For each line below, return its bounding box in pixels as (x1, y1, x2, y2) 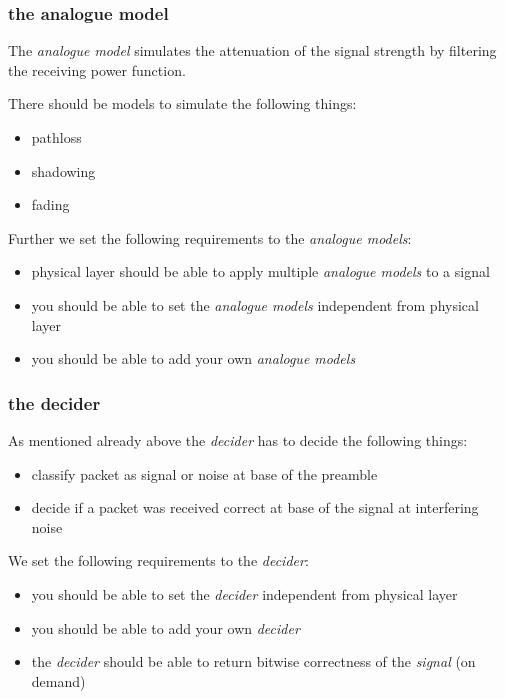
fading (31, 194, 70, 215)
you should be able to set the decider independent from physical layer (31, 583, 458, 604)
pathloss (31, 127, 82, 147)
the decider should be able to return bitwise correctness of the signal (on (31, 651, 476, 672)
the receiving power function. (8, 59, 186, 80)
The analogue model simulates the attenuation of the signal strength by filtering (8, 40, 497, 61)
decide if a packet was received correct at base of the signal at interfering (31, 497, 479, 518)
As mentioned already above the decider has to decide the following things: (8, 429, 468, 450)
